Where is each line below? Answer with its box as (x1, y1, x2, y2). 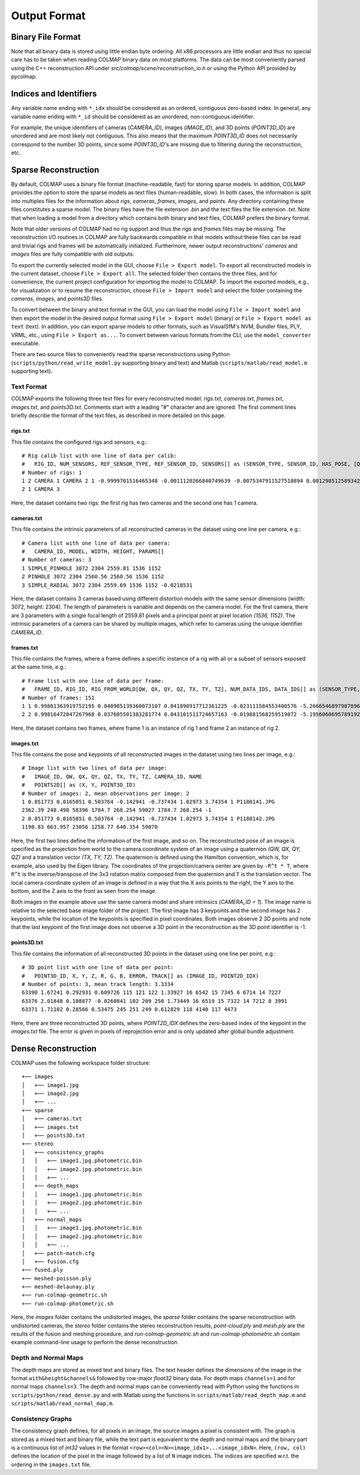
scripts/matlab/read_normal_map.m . (11, 1400, 114, 1407)
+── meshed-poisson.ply (22, 1275, 92, 1282)
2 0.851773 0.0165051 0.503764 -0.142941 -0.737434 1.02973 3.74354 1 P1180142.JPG (22, 815, 275, 822)
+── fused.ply (22, 1267, 63, 1273)
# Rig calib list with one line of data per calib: (22, 452, 177, 459)
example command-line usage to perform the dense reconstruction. (11, 1339, 179, 1346)
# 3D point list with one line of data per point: (22, 964, 174, 971)
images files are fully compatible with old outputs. (11, 250, 134, 258)
